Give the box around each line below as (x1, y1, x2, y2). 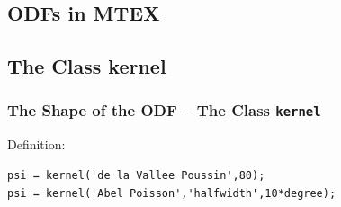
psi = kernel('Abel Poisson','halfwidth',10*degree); (7, 186, 337, 200)
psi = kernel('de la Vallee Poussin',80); (7, 168, 265, 182)
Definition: (7, 135, 66, 154)
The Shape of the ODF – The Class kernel (7, 99, 321, 121)
